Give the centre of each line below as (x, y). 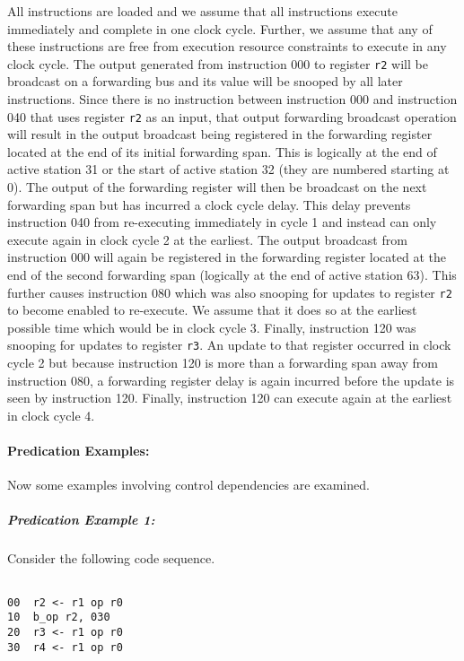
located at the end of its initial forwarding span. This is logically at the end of (222, 151)
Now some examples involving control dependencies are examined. (188, 485)
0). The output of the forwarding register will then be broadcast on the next (217, 187)
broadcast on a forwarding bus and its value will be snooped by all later (205, 81)
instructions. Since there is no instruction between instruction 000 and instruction (232, 99)
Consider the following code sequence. (111, 558)
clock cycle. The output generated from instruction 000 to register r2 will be (218, 63)
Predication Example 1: (81, 520)
